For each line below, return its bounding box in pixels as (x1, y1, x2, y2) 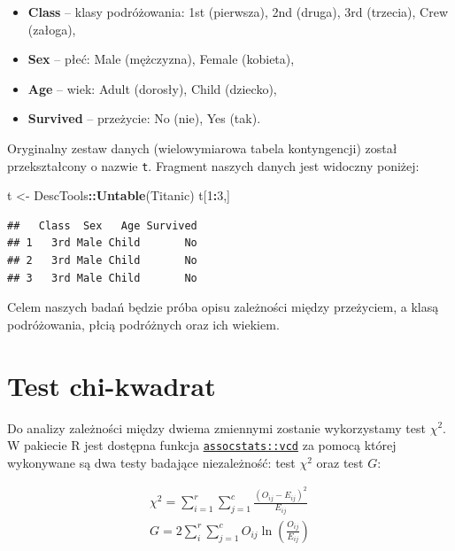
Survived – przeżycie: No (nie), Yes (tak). (27, 109, 261, 128)
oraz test (316, 453, 364, 471)
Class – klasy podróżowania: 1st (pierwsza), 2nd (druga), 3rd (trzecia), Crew (27, 3, 449, 20)
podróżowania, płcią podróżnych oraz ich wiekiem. (7, 314, 280, 333)
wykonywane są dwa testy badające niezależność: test (7, 453, 296, 471)
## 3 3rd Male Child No (7, 271, 197, 284)
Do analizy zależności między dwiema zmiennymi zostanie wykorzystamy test (7, 418, 426, 437)
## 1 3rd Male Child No (7, 237, 197, 250)
